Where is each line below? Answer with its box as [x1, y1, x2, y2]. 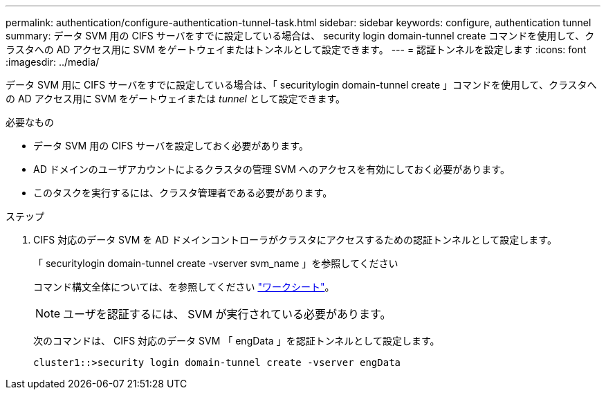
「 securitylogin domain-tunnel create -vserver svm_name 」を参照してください [33, 257, 398, 269]
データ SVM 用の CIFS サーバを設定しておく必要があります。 [33, 140, 309, 151]
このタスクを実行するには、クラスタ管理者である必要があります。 [33, 187, 333, 199]
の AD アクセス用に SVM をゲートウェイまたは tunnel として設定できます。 [6, 93, 346, 104]
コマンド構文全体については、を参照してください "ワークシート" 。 [33, 281, 335, 293]
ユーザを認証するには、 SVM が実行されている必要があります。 [63, 307, 392, 321]
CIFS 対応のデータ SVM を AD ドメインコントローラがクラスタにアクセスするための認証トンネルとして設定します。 [33, 234, 557, 246]
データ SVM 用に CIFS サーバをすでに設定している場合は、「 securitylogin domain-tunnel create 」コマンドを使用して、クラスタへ [6, 79, 597, 91]
